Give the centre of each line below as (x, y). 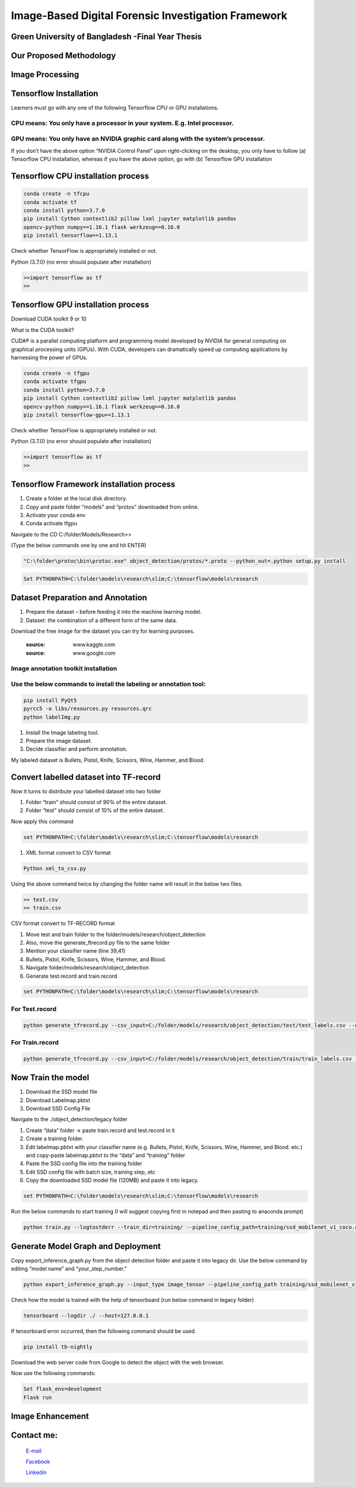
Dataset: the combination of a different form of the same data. (101, 620)
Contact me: (34, 1436)
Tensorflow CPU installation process (80, 176)
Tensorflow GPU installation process (80, 305)
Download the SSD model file (62, 1092)
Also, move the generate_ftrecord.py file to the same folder (98, 942)
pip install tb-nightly (58, 1347)
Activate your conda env (56, 515)
